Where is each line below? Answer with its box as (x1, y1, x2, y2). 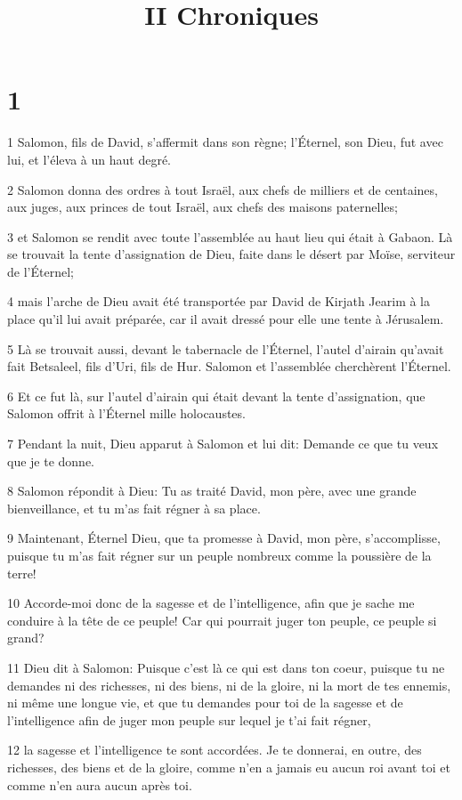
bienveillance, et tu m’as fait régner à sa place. (7, 498, 261, 517)
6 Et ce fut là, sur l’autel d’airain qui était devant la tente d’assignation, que (7, 386, 426, 405)
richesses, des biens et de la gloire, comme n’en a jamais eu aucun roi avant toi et (7, 757, 450, 776)
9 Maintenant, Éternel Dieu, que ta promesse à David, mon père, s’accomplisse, (7, 529, 441, 547)
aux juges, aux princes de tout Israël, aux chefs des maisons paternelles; (7, 198, 398, 216)
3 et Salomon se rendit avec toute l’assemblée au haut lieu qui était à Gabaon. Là (7, 227, 453, 246)
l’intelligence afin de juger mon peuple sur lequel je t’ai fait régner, (7, 710, 371, 729)
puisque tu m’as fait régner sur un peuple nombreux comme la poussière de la (7, 546, 432, 564)
